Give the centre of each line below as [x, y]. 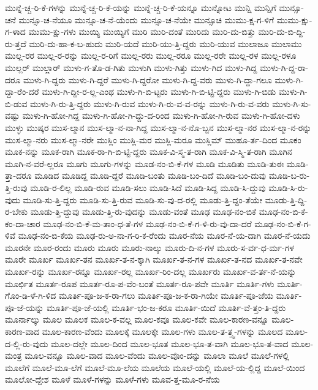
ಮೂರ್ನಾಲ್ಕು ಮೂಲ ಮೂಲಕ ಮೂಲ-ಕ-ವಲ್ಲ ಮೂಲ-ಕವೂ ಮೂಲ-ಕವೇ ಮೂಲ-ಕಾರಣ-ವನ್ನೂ [137, 319]
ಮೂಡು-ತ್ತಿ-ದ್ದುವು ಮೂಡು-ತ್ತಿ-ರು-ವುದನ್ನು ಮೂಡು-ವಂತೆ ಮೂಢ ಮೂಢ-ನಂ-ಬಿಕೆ [143, 212]
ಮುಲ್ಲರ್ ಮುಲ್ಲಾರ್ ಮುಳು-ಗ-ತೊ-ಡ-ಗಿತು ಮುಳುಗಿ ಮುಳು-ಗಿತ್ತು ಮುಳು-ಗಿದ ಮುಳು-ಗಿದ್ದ [131, 67]
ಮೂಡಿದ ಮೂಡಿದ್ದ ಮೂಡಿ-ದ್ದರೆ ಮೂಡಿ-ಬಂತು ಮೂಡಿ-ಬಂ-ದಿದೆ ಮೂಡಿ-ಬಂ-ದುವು [150, 175]
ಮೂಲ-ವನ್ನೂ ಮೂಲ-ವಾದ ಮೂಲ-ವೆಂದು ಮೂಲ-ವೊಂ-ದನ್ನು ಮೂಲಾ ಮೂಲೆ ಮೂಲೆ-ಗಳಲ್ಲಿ [157, 355]
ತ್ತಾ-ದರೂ [18, 175]
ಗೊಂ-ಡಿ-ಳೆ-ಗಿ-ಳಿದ [31, 295]
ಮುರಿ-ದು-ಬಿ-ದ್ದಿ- [282, 32]
